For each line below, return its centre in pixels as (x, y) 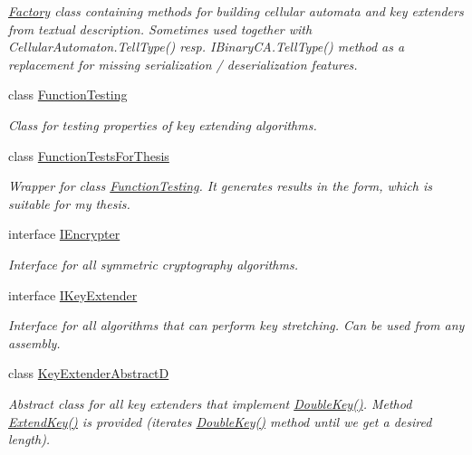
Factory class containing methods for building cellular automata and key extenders (236, 11)
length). (29, 439)
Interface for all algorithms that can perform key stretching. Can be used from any (236, 325)
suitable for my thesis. (69, 203)
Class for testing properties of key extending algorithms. (163, 124)
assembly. (34, 342)
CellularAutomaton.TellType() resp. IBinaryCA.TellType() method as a (207, 47)
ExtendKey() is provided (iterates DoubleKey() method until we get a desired (220, 421)
